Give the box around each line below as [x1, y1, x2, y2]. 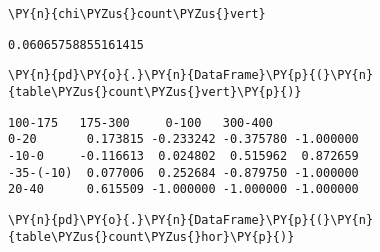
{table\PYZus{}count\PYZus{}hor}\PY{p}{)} [8, 229, 295, 244]
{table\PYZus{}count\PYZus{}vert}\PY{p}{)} [8, 84, 302, 99]
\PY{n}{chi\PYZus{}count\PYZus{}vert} [8, 7, 266, 21]
